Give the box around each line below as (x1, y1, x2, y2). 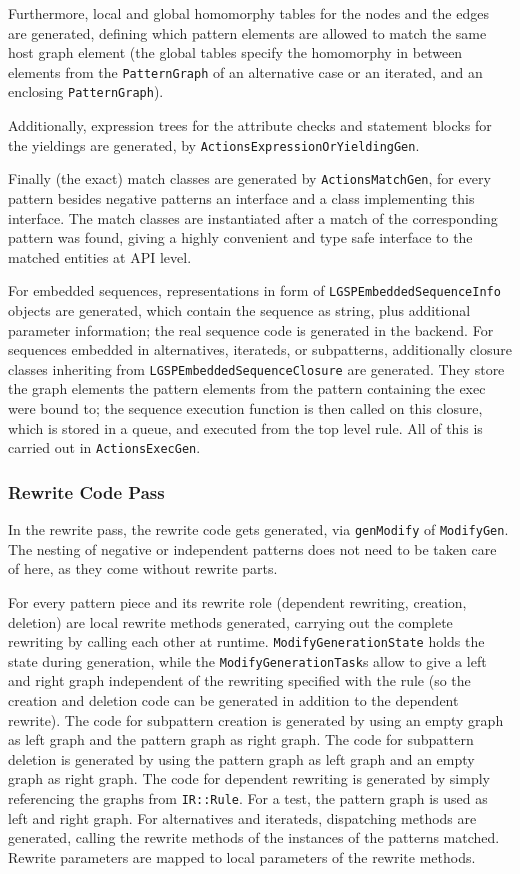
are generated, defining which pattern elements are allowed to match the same (8, 22, 487, 43)
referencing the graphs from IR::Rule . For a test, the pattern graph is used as (8, 788, 488, 809)
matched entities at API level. (8, 246, 192, 267)
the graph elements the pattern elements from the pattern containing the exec (8, 378, 486, 399)
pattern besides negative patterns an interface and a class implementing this (8, 188, 475, 208)
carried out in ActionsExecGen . (8, 437, 201, 458)
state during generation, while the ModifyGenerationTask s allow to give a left (8, 650, 487, 671)
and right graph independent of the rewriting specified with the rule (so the (8, 670, 471, 691)
